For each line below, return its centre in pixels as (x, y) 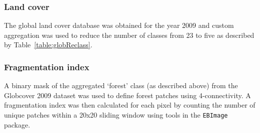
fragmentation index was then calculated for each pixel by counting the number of (130, 105)
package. (17, 124)
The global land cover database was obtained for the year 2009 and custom (119, 25)
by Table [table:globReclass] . (48, 45)
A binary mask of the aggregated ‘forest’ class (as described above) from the (121, 85)
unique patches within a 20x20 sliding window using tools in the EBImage (116, 115)
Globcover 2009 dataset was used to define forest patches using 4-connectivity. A (127, 95)
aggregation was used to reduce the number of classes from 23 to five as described (129, 35)
